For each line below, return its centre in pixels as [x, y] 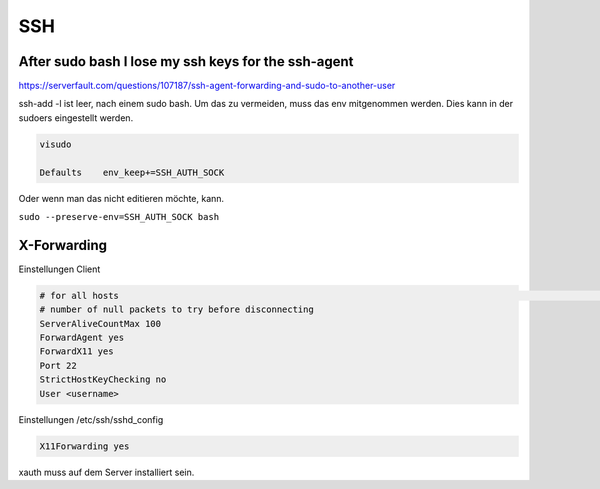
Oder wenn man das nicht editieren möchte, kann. [121, 198]
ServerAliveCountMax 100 [100, 323]
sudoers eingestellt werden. [76, 117]
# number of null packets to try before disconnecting [176, 309]
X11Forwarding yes [84, 446]
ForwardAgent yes [82, 338]
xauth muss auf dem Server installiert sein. [106, 472]
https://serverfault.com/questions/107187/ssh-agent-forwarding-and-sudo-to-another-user [207, 86]
